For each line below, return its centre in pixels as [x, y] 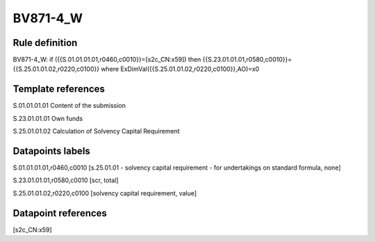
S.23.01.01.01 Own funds [48, 118]
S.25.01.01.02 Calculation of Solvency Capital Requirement [96, 131]
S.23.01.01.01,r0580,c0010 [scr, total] [66, 180]
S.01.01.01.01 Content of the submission [69, 106]
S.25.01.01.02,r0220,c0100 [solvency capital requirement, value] [105, 193]
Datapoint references [60, 213]
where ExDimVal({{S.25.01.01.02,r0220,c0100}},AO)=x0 [180, 69]
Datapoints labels [51, 151]
